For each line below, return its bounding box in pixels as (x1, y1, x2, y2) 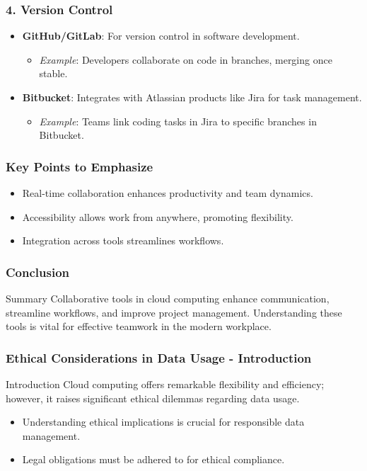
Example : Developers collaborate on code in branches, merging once (39, 52, 332, 67)
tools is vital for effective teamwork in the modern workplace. (6, 319, 272, 334)
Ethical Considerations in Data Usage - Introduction (6, 348, 312, 366)
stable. (39, 66, 68, 81)
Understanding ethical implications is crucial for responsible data (22, 414, 305, 429)
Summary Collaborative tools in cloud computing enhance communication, (6, 291, 330, 305)
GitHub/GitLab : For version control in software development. (22, 28, 300, 43)
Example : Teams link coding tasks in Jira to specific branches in (39, 113, 317, 128)
